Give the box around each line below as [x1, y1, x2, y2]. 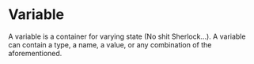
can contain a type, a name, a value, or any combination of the [8, 40, 212, 49]
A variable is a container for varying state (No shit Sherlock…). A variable [8, 32, 246, 41]
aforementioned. [8, 48, 63, 58]
